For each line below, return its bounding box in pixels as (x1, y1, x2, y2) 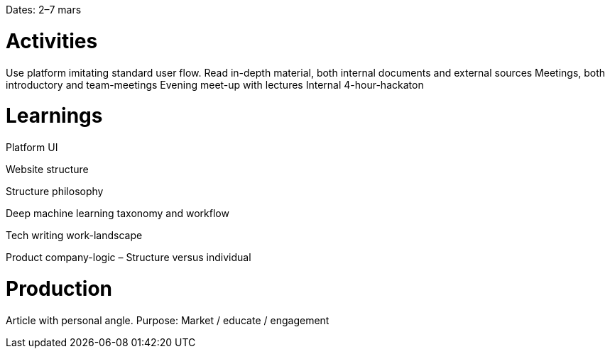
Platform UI (6, 141, 58, 153)
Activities (6, 28, 98, 53)
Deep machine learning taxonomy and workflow (6, 207, 229, 219)
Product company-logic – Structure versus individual (6, 251, 251, 263)
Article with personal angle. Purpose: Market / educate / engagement (6, 314, 329, 326)
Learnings (6, 104, 103, 128)
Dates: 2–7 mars (6, 4, 82, 16)
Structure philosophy (6, 185, 104, 197)
